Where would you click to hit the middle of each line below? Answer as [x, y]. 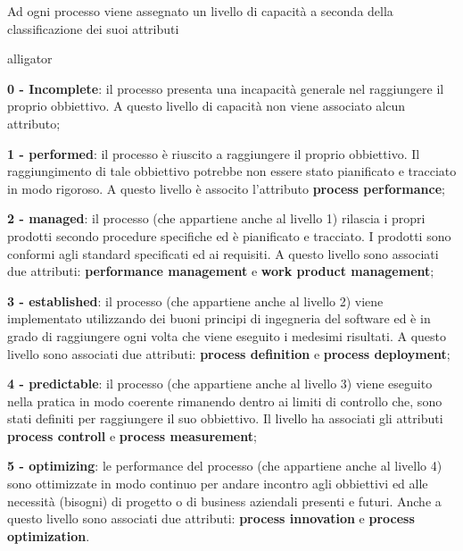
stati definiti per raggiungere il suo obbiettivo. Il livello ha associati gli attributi [225, 418]
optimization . [49, 535]
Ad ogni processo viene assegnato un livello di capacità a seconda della [200, 11]
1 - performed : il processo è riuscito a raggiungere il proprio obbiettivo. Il [214, 153]
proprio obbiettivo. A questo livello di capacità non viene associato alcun [206, 106]
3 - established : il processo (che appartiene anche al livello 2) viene [195, 301]
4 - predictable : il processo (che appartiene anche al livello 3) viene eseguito [220, 384]
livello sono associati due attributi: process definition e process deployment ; [229, 353]
